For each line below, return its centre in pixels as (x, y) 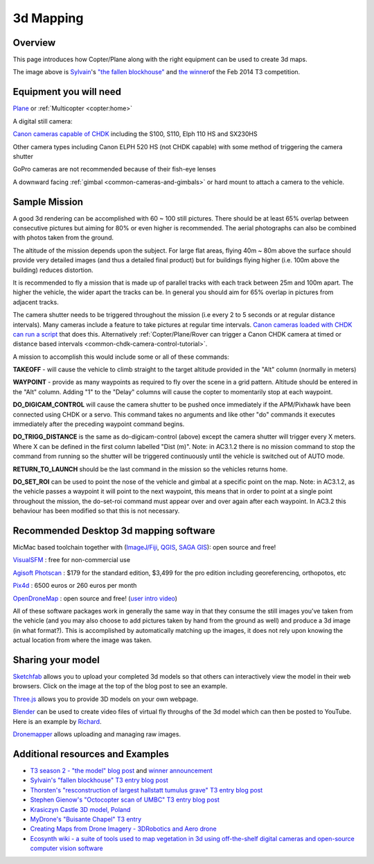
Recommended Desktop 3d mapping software (114, 531)
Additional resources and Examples (91, 754)
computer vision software (66, 848)
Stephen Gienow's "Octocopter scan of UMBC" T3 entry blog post (125, 800)
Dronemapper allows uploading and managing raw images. (97, 734)
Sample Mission (48, 202)
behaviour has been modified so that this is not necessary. (96, 511)
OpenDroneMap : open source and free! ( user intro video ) (95, 598)
